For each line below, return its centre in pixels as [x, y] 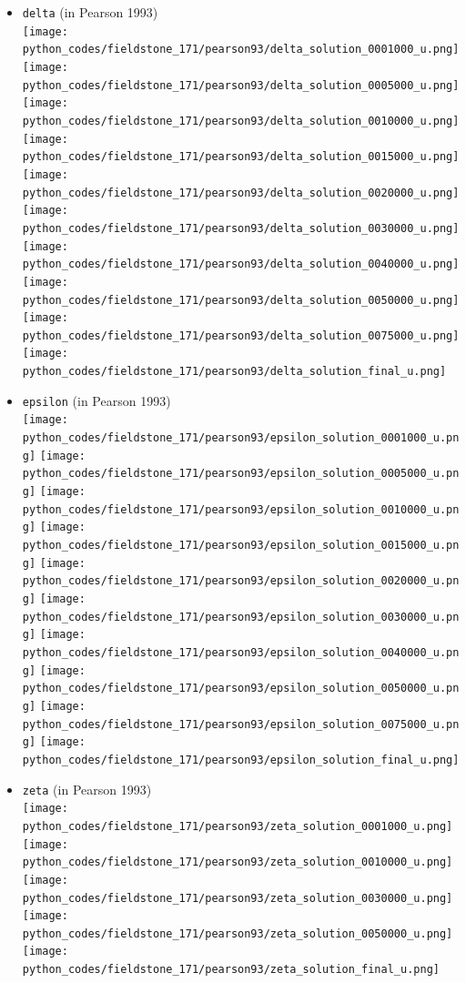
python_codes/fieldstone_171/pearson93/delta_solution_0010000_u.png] [241, 121]
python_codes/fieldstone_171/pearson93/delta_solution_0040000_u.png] [241, 264]
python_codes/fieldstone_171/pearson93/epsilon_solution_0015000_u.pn [241, 546]
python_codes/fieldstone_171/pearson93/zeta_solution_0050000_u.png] [238, 933]
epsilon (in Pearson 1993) [96, 400]
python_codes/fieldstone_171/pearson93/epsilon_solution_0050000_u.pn [241, 689]
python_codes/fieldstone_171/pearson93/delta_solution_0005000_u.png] [241, 85]
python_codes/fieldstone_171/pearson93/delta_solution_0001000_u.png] [241, 50]
